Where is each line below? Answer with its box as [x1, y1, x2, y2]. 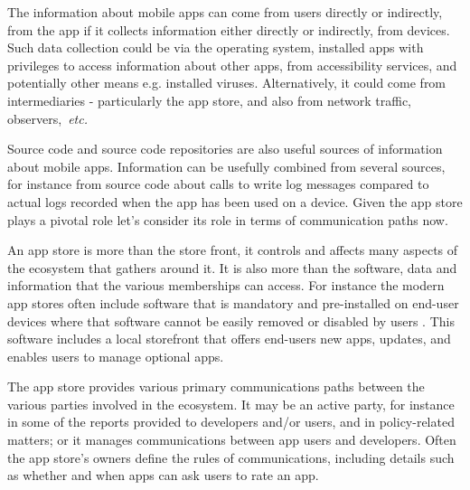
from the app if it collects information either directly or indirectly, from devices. [7, 20, 450, 39]
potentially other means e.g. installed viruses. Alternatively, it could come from [7, 73, 446, 92]
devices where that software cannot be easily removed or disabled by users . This [7, 311, 455, 330]
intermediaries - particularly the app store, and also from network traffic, [7, 90, 411, 109]
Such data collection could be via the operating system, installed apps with [7, 38, 424, 57]
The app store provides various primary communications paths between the [7, 377, 425, 396]
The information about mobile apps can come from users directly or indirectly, [7, 3, 443, 21]
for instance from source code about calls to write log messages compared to [7, 174, 429, 193]
